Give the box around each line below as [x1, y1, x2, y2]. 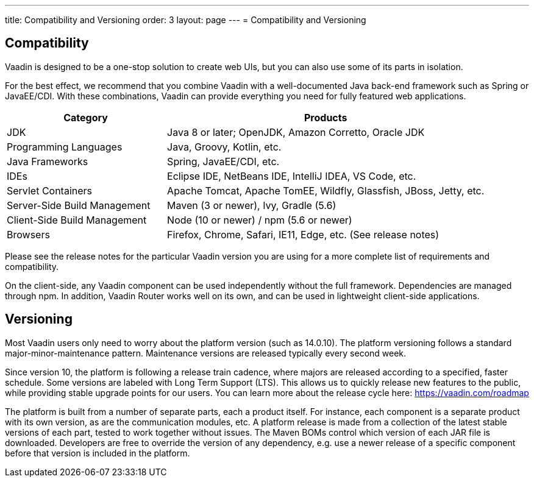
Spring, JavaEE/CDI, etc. [167, 155, 280, 168]
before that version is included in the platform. [5, 447, 190, 458]
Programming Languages [7, 140, 123, 153]
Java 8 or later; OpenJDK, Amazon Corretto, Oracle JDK [167, 126, 425, 138]
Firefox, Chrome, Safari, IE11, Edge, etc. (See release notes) [167, 228, 440, 241]
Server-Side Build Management [7, 199, 151, 211]
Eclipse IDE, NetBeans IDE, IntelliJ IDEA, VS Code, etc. [167, 169, 416, 182]
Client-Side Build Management [7, 213, 147, 226]
